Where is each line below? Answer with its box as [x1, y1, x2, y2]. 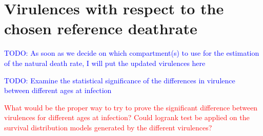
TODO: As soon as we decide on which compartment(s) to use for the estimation [4, 48, 259, 58]
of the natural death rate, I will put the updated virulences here [4, 57, 206, 68]
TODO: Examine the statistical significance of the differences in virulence [4, 75, 235, 85]
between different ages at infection [4, 85, 112, 96]
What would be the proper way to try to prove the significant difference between [4, 102, 258, 112]
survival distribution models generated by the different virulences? [4, 122, 212, 132]
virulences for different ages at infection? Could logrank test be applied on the [4, 112, 250, 123]
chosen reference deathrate [4, 18, 197, 39]
